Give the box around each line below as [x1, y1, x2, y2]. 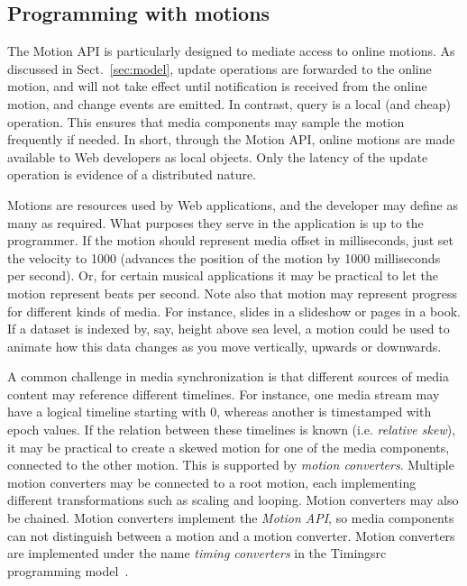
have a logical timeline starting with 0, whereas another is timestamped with [7, 402, 432, 421]
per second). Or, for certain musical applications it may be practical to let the [7, 266, 438, 285]
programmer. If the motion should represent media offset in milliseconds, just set [7, 231, 453, 250]
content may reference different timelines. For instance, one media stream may [7, 384, 440, 403]
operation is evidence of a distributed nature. [7, 165, 257, 184]
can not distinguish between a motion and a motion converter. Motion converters [7, 526, 455, 545]
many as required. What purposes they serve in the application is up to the [7, 213, 424, 232]
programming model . [7, 561, 129, 580]
